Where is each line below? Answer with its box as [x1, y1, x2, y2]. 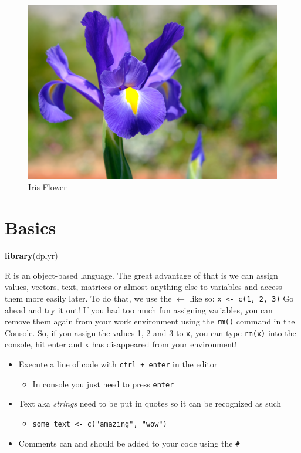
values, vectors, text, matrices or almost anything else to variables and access [5, 280, 282, 293]
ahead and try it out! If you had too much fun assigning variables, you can [5, 303, 273, 316]
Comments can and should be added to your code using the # [18, 437, 240, 449]
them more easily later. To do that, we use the [5, 292, 172, 304]
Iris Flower [28, 181, 67, 193]
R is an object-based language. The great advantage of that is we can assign [5, 269, 278, 281]
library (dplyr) [5, 249, 58, 262]
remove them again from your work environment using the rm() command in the [5, 315, 295, 327]
